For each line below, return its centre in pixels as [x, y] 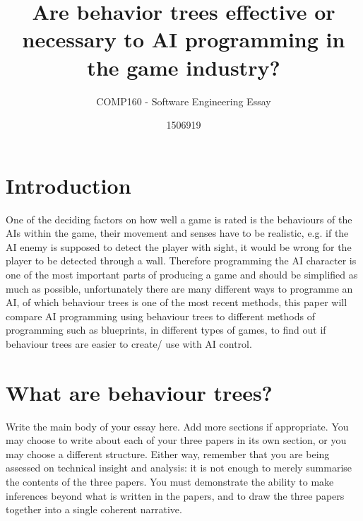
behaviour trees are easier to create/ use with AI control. [129, 343]
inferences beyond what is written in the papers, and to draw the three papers [175, 495]
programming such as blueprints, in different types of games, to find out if [166, 330]
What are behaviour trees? [139, 392]
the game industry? [184, 67]
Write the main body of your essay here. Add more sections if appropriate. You [177, 426]
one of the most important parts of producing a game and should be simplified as [182, 274]
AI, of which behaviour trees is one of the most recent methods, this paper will [177, 302]
